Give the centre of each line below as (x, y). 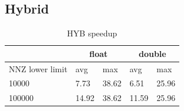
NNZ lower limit (38, 68)
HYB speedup (92, 33)
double (152, 53)
